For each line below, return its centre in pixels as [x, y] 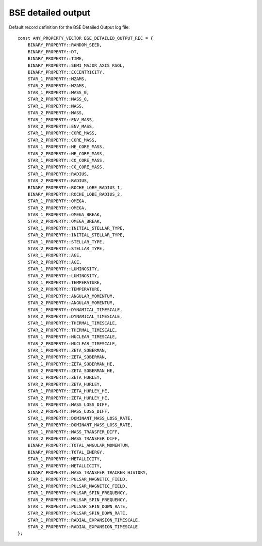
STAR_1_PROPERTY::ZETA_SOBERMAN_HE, [71, 364]
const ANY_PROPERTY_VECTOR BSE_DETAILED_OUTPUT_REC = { [85, 38]
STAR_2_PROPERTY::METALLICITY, [65, 466]
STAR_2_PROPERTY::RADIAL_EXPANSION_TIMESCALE [83, 527]
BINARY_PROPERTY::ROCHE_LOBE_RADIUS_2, [75, 194]
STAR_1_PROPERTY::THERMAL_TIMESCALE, [72, 323]
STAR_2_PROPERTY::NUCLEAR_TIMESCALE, [72, 344]
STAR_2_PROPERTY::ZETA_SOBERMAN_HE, [71, 371]
